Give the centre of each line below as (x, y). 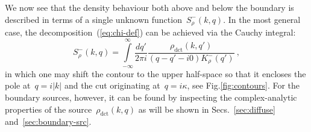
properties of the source (49, 109)
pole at (18, 85)
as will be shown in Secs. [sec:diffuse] (207, 109)
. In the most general (262, 19)
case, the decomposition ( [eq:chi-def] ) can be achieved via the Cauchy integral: (150, 32)
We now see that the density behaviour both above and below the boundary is (149, 7)
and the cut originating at (112, 85)
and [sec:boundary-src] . (48, 121)
